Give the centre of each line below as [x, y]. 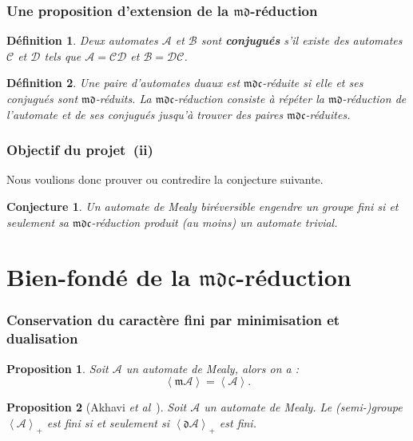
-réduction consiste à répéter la [249, 98]
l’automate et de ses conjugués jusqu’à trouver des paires [145, 114]
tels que [63, 56]
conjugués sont [42, 98]
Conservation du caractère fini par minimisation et [173, 320]
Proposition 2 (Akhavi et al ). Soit [97, 407]
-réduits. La [123, 98]
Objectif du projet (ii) [80, 150]
